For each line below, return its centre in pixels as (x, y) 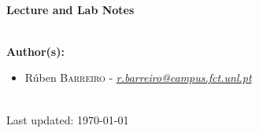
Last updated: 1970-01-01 (68, 119)
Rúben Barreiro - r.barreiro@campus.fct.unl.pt (138, 78)
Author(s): (35, 51)
